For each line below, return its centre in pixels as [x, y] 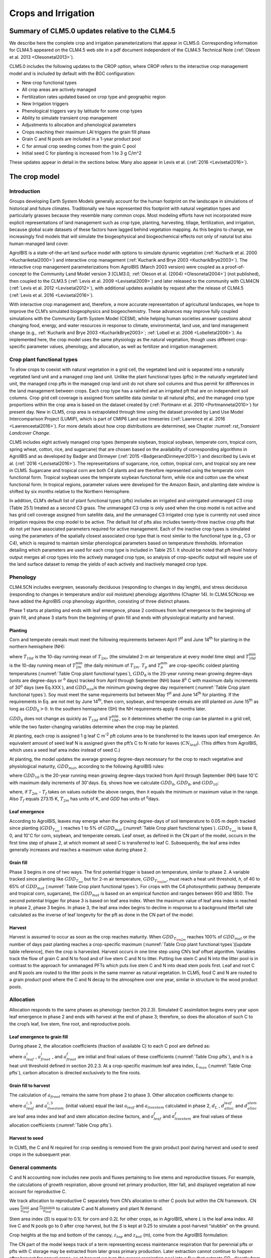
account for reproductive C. [38, 1191]
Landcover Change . [30, 433]
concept [18, 274]
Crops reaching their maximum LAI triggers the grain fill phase [86, 132]
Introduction [25, 191]
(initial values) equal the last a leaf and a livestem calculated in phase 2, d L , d [145, 1106]
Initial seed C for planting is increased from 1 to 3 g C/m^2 [82, 153]
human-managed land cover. [39, 244]
